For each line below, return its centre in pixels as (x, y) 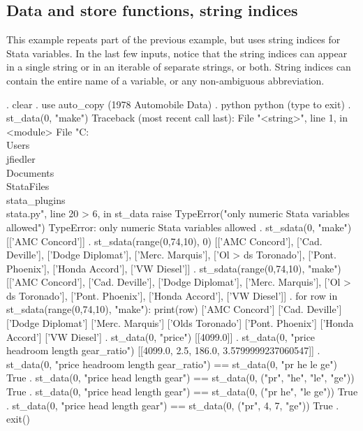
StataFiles (28, 186)
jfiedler (21, 158)
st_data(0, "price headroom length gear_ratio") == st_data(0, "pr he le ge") (172, 364)
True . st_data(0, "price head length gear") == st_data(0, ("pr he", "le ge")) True (182, 392)
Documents (30, 172)
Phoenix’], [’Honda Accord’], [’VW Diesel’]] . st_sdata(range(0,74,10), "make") (174, 268)
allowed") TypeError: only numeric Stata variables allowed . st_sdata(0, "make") (179, 227)
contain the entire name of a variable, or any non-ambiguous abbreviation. (165, 80)
